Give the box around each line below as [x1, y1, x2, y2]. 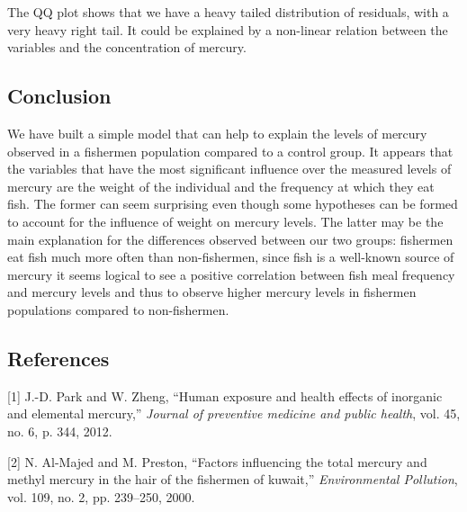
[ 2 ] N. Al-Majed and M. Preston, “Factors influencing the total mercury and [7, 452, 427, 471]
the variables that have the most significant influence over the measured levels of [7, 159, 452, 178]
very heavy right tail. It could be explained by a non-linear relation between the [7, 20, 448, 39]
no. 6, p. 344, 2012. [7, 421, 112, 440]
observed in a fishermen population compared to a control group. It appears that [7, 141, 454, 160]
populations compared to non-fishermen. [7, 300, 229, 319]
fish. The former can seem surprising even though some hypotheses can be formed [7, 194, 458, 213]
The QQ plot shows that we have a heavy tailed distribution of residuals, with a [7, 3, 449, 21]
